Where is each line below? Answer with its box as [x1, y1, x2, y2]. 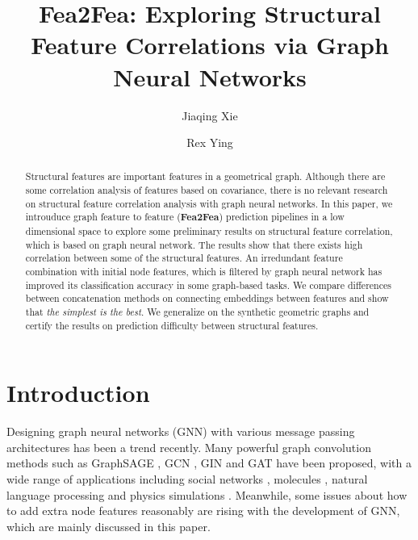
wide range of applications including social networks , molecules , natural [6, 471, 368, 488]
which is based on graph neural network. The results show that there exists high [25, 237, 363, 251]
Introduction [6, 376, 150, 409]
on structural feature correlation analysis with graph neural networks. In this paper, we [25, 196, 393, 210]
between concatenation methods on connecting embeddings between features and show [25, 291, 389, 305]
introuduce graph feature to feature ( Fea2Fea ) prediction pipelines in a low [25, 210, 345, 224]
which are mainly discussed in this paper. [6, 517, 211, 534]
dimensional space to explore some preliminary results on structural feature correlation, [25, 224, 393, 238]
